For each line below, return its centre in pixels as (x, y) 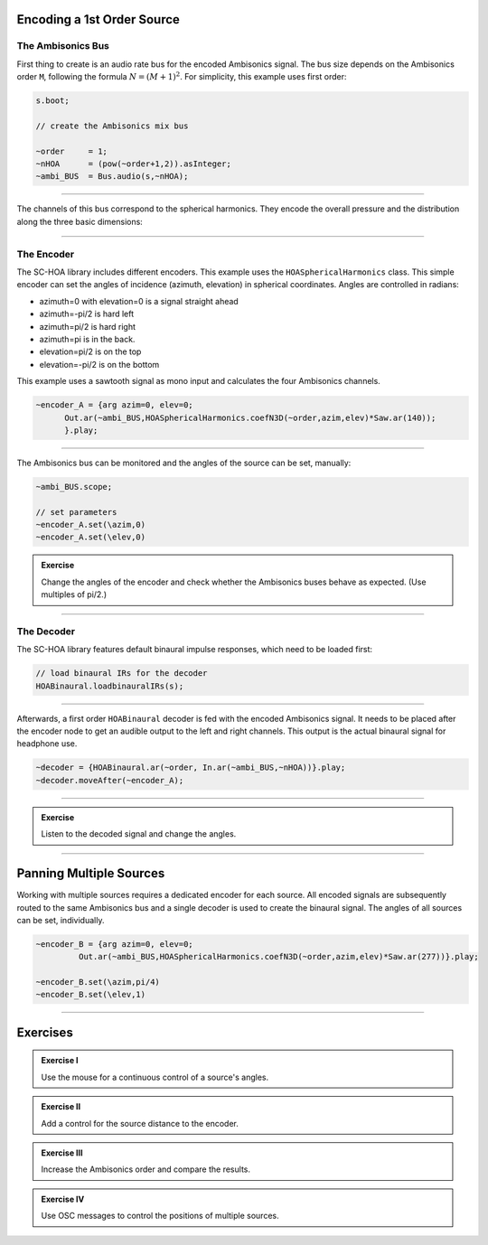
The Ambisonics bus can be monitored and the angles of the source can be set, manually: (184, 463)
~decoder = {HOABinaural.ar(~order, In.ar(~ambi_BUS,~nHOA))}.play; (191, 768)
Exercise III (62, 1153)
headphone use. (47, 744)
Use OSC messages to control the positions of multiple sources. (160, 1216)
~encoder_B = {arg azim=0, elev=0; (114, 944)
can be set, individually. (61, 920)
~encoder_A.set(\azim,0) (91, 525)
